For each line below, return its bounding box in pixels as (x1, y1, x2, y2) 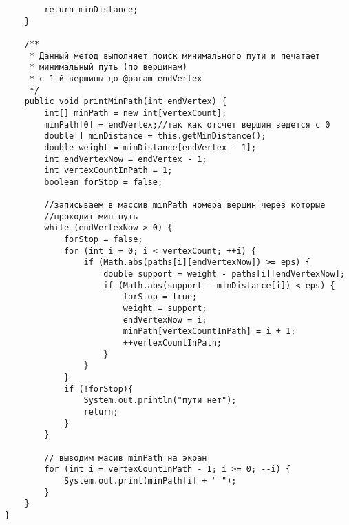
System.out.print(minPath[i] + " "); (63, 475, 237, 486)
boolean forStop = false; (44, 177, 163, 187)
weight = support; (123, 304, 207, 314)
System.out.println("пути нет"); (83, 395, 237, 406)
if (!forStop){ (63, 384, 134, 394)
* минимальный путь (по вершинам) (29, 62, 187, 72)
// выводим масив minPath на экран (44, 453, 207, 463)
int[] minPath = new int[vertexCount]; (44, 108, 227, 118)
